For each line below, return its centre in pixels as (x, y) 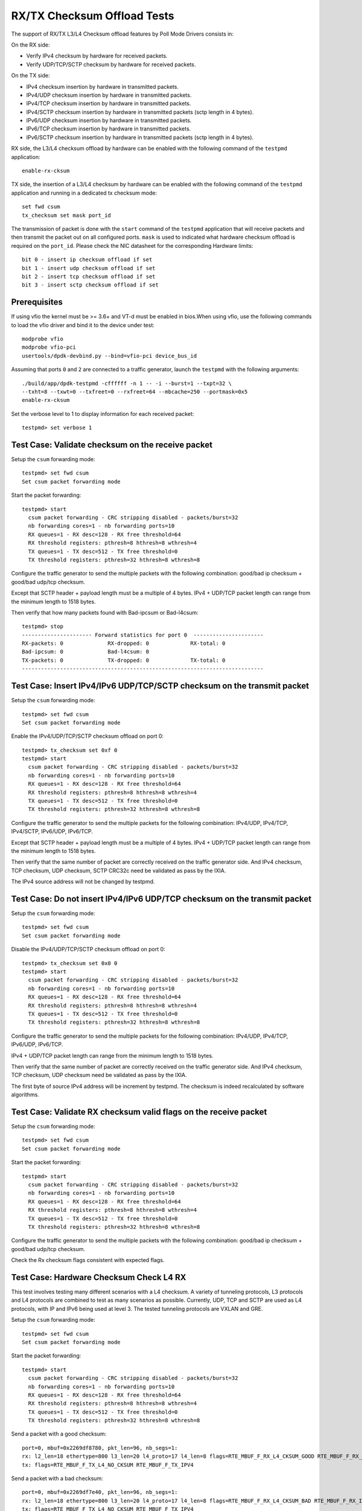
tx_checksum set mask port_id (67, 215)
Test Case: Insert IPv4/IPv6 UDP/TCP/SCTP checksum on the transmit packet (160, 686)
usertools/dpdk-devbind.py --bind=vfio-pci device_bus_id (110, 356)
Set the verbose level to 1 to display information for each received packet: (103, 413)
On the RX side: (30, 45)
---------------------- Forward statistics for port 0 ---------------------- (143, 635)
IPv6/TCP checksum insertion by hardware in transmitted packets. (109, 129)
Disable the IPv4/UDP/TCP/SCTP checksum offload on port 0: (88, 950)
